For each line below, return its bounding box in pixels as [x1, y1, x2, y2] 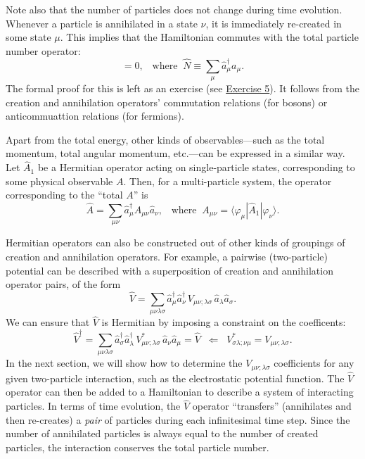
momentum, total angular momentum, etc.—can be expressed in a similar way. [6, 146, 345, 161]
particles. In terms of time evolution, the [6, 398, 181, 413]
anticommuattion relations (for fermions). [6, 108, 184, 123]
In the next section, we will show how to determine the [6, 356, 243, 370]
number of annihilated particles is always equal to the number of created [6, 426, 319, 441]
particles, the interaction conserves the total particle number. [6, 439, 269, 454]
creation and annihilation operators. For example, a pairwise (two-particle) [6, 249, 328, 263]
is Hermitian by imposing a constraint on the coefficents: [101, 315, 346, 329]
